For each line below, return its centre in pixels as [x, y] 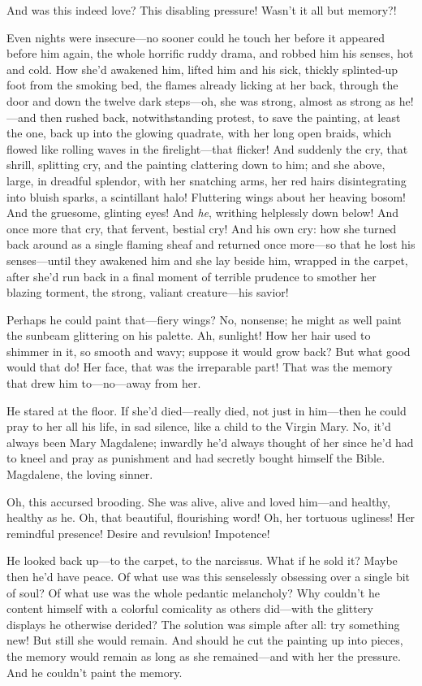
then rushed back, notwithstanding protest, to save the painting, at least [220, 117]
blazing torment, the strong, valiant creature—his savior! [148, 292]
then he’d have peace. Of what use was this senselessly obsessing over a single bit [209, 576]
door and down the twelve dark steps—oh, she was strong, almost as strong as [201, 100]
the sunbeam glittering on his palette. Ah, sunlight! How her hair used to [189, 335]
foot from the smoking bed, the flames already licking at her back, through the [202, 85]
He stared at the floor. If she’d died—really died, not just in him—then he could [207, 410]
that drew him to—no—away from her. [104, 383]
